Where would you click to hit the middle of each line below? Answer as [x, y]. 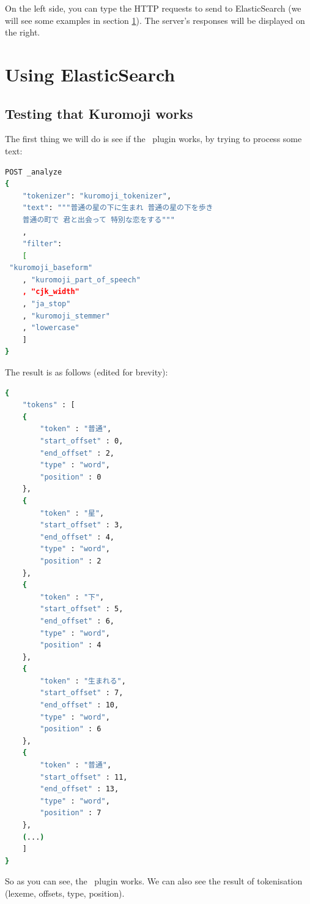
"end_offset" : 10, [79, 705]
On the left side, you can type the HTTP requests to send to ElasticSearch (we [153, 8]
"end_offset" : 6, [77, 621]
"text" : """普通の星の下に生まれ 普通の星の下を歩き [118, 208]
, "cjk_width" [51, 292]
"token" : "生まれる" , [83, 681]
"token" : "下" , [72, 597]
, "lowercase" [51, 328]
